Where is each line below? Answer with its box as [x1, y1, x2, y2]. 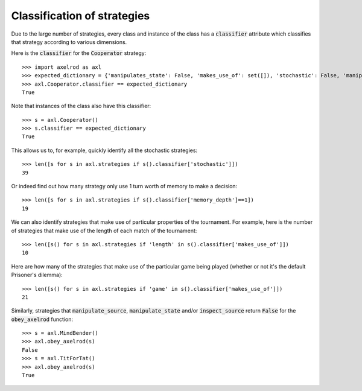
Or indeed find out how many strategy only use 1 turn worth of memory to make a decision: [11, 183, 238, 190]
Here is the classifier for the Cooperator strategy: [11, 49, 147, 57]
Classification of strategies [11, 9, 150, 22]
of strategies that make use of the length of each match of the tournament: [11, 227, 197, 234]
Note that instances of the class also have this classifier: [11, 103, 151, 110]
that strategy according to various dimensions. [11, 38, 127, 45]
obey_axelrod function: [11, 316, 74, 323]
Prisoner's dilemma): [11, 272, 63, 279]
